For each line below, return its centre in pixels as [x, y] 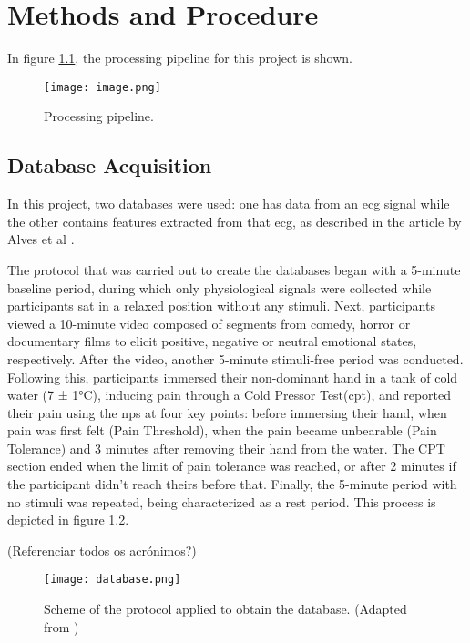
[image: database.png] [112, 580]
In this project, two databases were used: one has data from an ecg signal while [229, 204]
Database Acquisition [110, 165]
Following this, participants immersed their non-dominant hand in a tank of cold [233, 377]
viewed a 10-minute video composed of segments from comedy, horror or [209, 323]
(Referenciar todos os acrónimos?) [102, 550]
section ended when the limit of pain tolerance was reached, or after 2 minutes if [232, 466]
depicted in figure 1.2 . [68, 520]
